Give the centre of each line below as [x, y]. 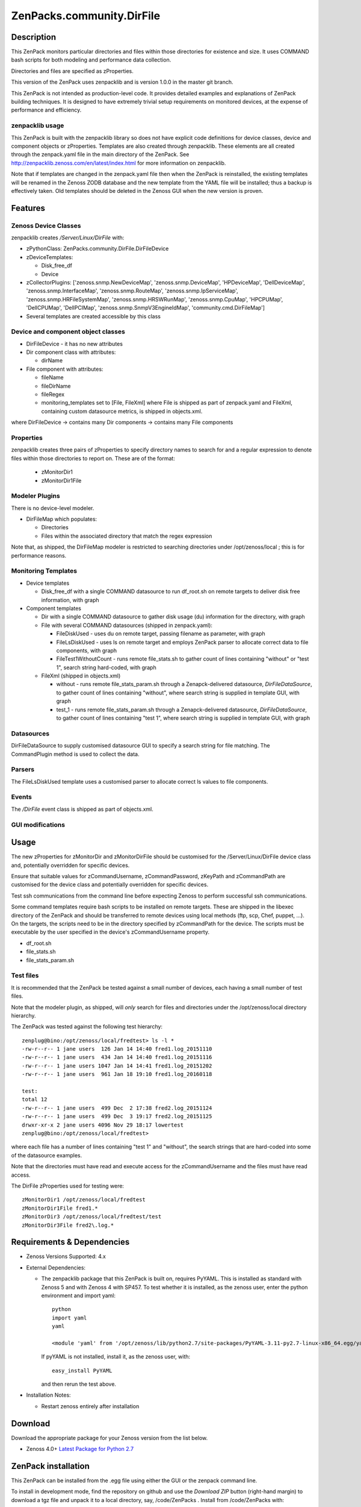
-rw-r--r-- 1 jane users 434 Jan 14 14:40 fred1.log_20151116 [117, 1057]
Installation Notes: [49, 1395]
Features [28, 208]
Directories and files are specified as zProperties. [72, 71]
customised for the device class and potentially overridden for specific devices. [110, 885]
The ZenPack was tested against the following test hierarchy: [87, 1027]
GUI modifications [38, 825]
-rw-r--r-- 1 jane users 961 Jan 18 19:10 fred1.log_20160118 [117, 1074]
